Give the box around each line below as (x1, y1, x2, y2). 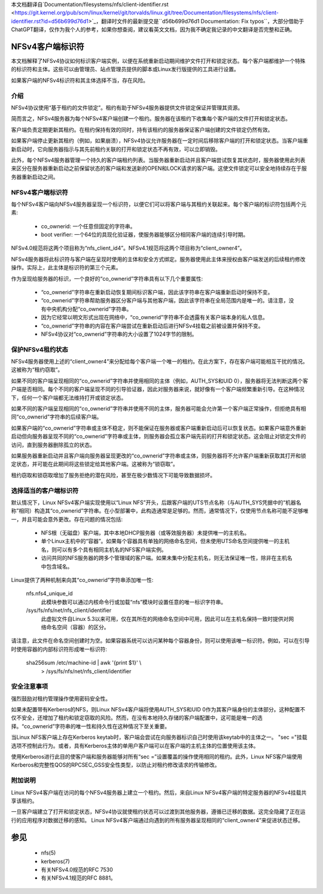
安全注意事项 (11, 683, 48, 691)
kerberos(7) (41, 857, 70, 865)
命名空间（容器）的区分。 (45, 623, 109, 631)
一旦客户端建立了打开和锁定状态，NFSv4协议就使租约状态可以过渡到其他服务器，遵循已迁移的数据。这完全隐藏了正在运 (11, 808, 306, 816)
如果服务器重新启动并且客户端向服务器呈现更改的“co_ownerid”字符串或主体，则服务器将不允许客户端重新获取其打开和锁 (11, 452, 306, 459)
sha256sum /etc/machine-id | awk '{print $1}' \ (26, 659, 142, 666)
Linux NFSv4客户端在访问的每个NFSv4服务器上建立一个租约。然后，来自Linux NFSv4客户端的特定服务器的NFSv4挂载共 (11, 789, 307, 796)
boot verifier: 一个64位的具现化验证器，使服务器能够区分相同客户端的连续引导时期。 (41, 231, 249, 238)
